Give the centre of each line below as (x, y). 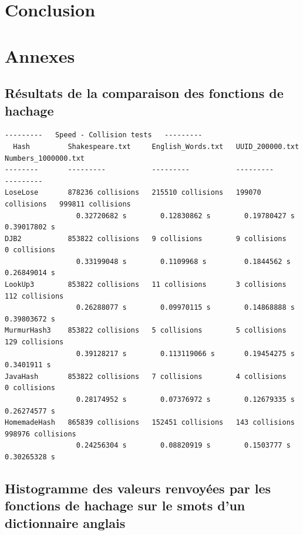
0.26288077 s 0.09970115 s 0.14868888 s (185, 308)
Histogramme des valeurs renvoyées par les (138, 488)
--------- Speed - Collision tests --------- (104, 135)
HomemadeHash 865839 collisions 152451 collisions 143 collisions (150, 423)
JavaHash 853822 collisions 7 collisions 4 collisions (146, 376)
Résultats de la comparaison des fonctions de (144, 93)
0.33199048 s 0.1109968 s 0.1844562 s (183, 261)
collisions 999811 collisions (68, 204)
